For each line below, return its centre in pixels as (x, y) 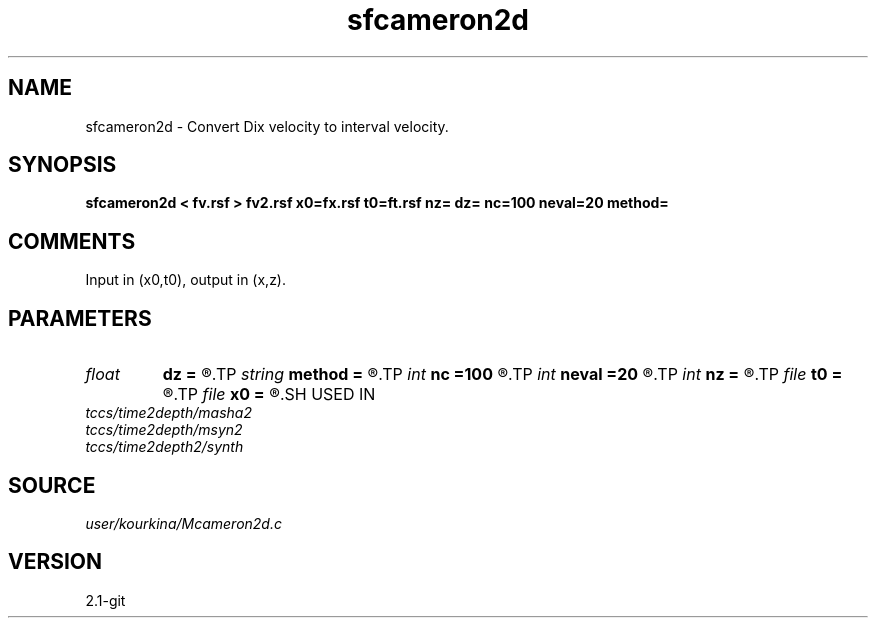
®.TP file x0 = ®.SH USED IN (269, 394)
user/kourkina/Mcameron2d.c (183, 523)
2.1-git (105, 600)
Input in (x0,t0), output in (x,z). (186, 280)
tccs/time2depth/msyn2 (164, 430)
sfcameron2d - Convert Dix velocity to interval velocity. (267, 126)
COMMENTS (72, 241)
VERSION (55, 562)
